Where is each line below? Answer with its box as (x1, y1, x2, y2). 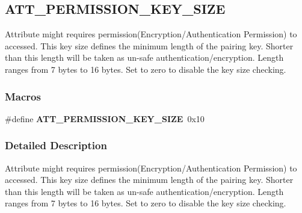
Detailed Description (5, 138, 107, 153)
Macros (5, 88, 41, 103)
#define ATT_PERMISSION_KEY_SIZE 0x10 (5, 112, 205, 125)
